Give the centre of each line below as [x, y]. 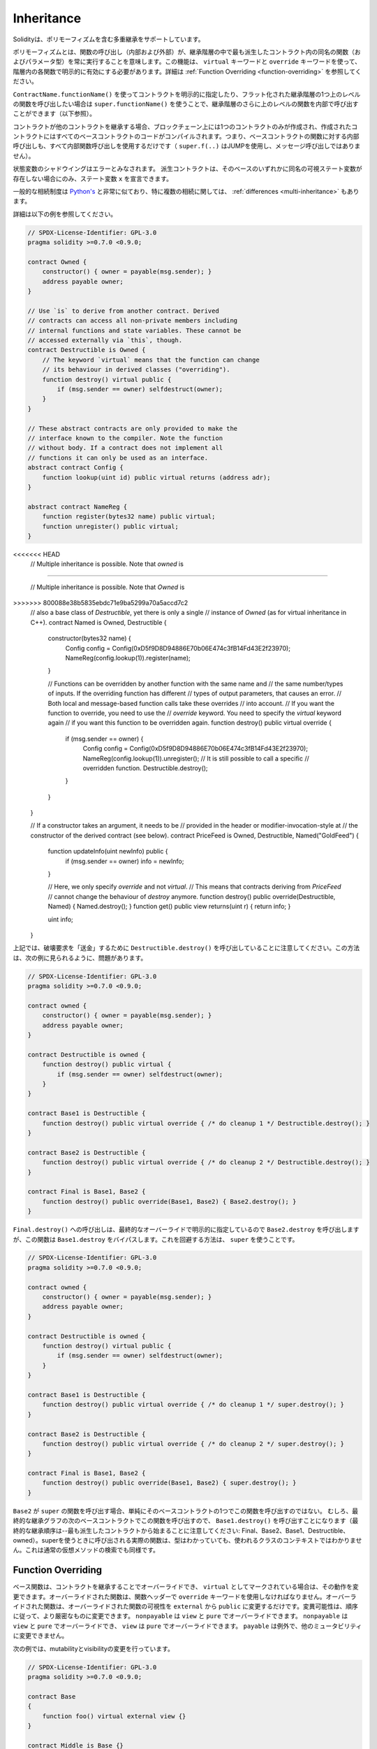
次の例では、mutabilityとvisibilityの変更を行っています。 [93, 1648]
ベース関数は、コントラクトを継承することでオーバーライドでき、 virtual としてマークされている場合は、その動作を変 [186, 1587]
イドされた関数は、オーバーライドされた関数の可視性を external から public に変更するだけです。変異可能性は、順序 [186, 1606]
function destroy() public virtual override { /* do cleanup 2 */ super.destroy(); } [193, 1444]
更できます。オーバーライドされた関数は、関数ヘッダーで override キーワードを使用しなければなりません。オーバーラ [185, 1596]
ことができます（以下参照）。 [54, 114]
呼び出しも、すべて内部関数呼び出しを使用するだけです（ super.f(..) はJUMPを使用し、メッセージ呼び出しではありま [187, 146]
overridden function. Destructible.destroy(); [146, 768]
